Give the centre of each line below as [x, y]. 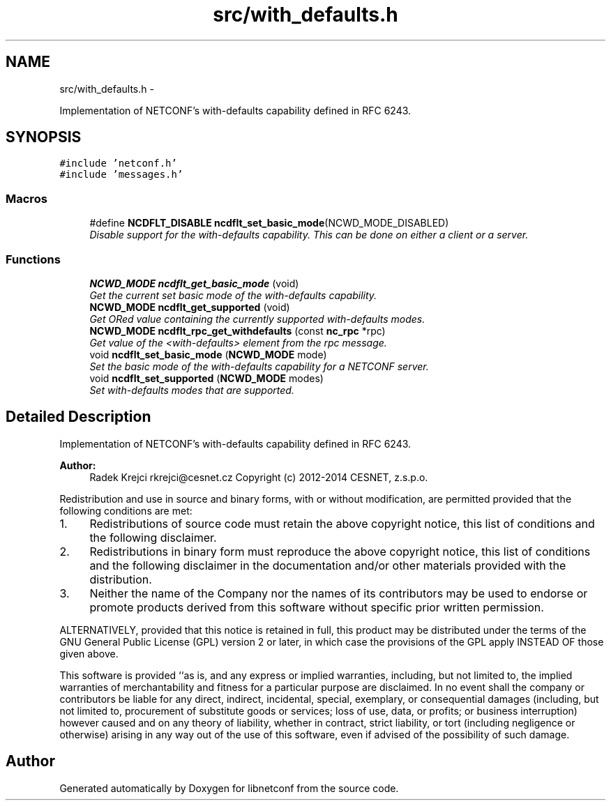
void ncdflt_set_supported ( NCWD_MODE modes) [206, 378]
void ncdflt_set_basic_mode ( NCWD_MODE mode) [208, 354]
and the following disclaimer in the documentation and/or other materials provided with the [328, 565]
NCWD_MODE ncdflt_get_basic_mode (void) [194, 283]
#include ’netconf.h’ [118, 164]
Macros [27, 198]
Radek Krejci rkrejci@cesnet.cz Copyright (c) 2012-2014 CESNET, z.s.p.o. [259, 477]
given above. [89, 653]
